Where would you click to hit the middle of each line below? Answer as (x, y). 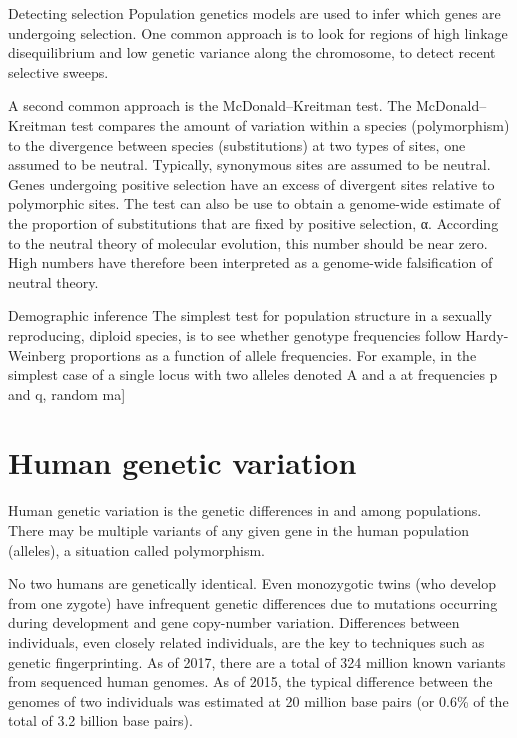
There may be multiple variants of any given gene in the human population (239, 530)
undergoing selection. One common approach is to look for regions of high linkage (258, 32)
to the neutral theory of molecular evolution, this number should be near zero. (248, 242)
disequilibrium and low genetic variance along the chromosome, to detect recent (252, 52)
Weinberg (37, 354)
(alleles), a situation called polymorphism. (136, 549)
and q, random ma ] (67, 393)
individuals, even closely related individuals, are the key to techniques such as (246, 641)
